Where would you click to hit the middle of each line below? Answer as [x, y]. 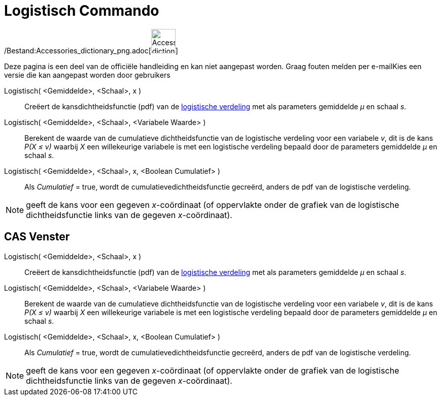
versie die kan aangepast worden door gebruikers [87, 75]
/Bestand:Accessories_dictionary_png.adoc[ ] [91, 50]
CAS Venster [37, 237]
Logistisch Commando [82, 11]
